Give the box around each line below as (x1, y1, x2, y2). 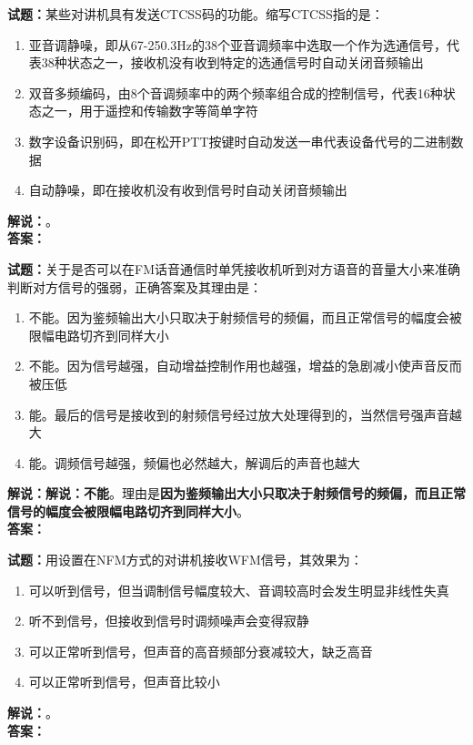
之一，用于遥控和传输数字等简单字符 (41, 101, 258, 120)
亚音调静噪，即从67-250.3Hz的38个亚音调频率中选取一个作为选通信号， (28, 35, 448, 54)
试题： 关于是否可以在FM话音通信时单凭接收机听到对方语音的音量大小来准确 (7, 259, 460, 278)
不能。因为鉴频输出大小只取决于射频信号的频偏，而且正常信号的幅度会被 (28, 308, 462, 327)
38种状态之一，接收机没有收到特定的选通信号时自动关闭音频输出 (41, 53, 424, 72)
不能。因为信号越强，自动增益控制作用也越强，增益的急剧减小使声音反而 (28, 356, 462, 375)
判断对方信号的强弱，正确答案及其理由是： (7, 277, 262, 296)
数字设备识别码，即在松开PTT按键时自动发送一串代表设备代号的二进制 (28, 131, 451, 150)
